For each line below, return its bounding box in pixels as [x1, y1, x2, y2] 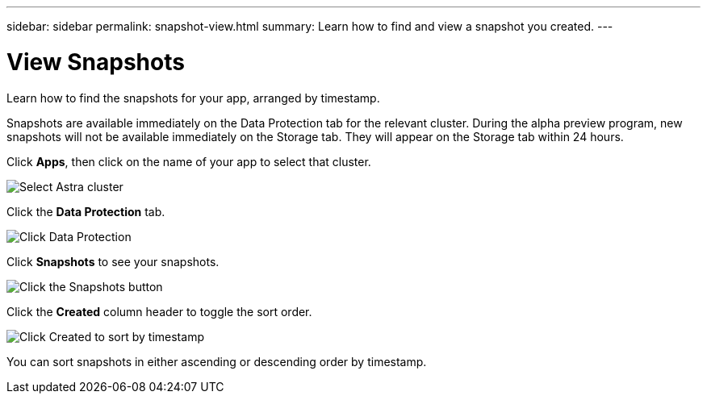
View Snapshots [6, 48, 185, 76]
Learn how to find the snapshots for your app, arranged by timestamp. [6, 90, 380, 105]
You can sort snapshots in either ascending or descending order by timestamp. [6, 354, 427, 369]
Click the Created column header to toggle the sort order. [6, 304, 312, 319]
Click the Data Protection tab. [6, 204, 165, 219]
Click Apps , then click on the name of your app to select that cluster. [6, 154, 371, 169]
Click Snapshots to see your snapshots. [6, 254, 220, 269]
